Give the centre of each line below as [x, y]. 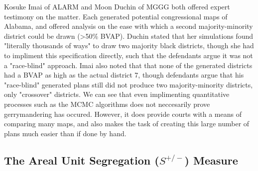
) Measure [211, 160]
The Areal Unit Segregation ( [82, 160]
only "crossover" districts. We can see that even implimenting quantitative [117, 94]
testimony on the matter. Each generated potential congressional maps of [116, 16]
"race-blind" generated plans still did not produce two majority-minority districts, [129, 84]
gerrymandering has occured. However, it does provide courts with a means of [123, 114]
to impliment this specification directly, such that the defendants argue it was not [129, 55]
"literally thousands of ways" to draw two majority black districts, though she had [129, 45]
